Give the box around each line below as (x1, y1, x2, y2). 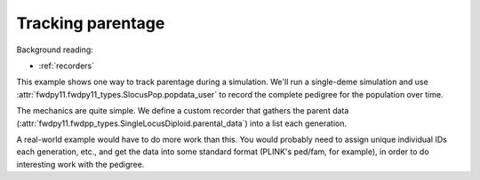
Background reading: (16, 44, 93, 55)
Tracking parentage (16, 13, 165, 33)
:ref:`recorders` (38, 60, 95, 71)
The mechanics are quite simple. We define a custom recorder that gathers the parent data (16, 106, 349, 116)
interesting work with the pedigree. (16, 159, 145, 169)
